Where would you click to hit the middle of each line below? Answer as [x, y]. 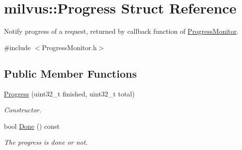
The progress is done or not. [46, 142]
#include [17, 47]
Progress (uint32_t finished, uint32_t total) [69, 93]
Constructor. [23, 110]
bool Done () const [32, 126]
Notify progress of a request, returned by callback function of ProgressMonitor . [121, 31]
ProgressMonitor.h [69, 47]
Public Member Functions [70, 73]
